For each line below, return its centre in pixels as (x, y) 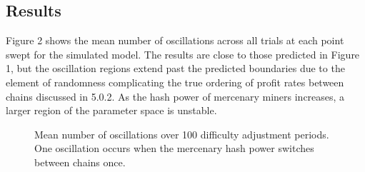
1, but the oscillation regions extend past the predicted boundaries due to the (175, 68)
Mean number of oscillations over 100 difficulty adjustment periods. (182, 134)
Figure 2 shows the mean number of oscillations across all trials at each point (175, 40)
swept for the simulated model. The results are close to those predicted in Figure (183, 54)
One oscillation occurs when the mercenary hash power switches (174, 148)
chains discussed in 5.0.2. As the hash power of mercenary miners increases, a (175, 96)
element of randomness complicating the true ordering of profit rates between (175, 82)
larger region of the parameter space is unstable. (111, 110)
